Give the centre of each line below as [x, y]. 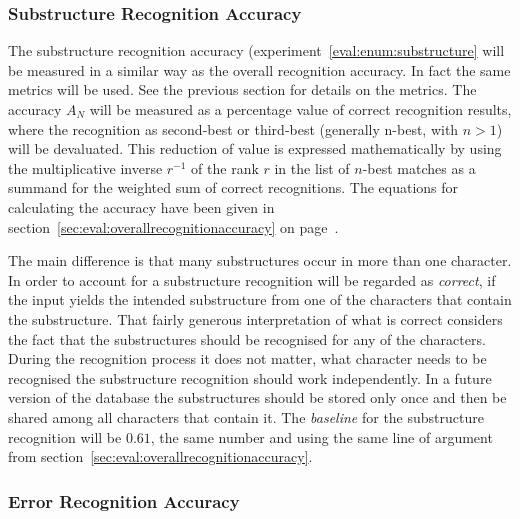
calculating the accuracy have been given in [141, 206]
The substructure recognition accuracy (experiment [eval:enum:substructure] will [256, 50]
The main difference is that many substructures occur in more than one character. [260, 260]
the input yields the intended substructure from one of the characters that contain [260, 299]
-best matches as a [419, 167]
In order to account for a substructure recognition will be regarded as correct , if [252, 279]
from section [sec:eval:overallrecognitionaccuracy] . [160, 456]
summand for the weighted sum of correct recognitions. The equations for [233, 187]
